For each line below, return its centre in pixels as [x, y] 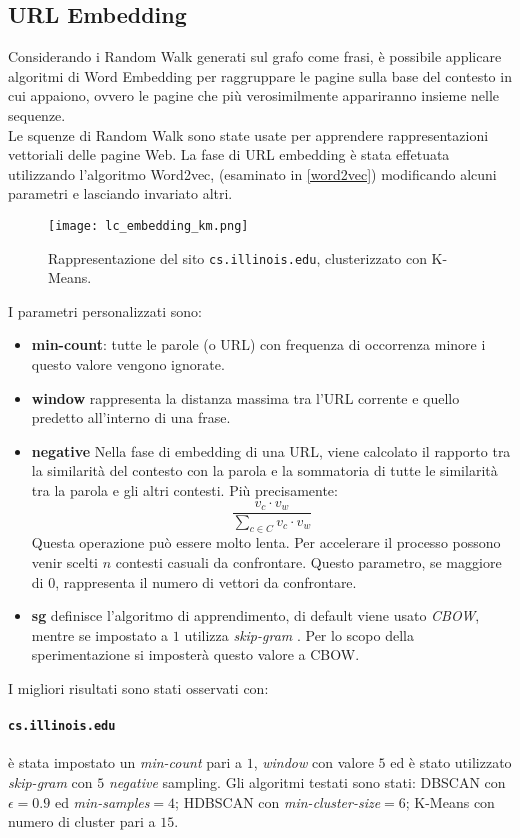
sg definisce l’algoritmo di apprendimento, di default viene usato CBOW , [255, 615]
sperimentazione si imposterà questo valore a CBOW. [195, 654]
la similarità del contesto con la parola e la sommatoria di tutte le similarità [264, 470]
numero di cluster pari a [82, 821]
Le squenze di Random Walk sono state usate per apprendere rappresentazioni [248, 134]
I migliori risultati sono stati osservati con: [138, 688]
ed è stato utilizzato [451, 762]
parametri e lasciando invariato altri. [120, 193]
